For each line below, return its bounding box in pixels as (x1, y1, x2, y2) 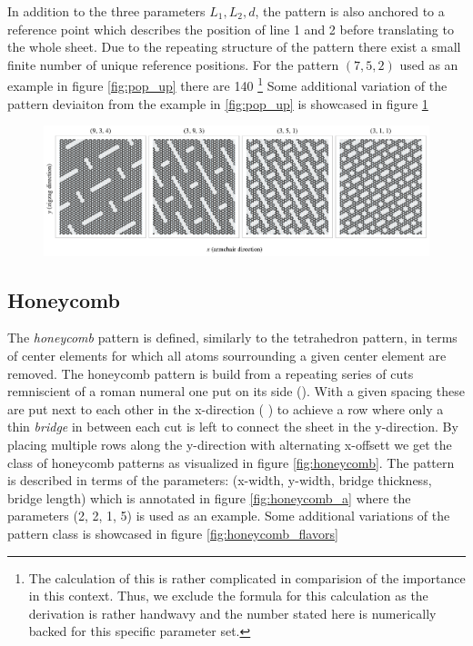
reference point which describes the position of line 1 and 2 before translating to (7, 19, 454, 38)
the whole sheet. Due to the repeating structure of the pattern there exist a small (7, 37, 461, 56)
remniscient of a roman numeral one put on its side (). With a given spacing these (7, 382, 465, 401)
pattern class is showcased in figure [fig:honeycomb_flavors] (7, 523, 338, 542)
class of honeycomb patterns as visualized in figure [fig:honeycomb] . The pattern (7, 452, 455, 472)
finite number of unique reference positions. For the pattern (7, 55, 339, 74)
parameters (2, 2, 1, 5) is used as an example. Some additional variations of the (7, 506, 450, 525)
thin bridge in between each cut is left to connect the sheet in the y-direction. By (7, 417, 458, 436)
